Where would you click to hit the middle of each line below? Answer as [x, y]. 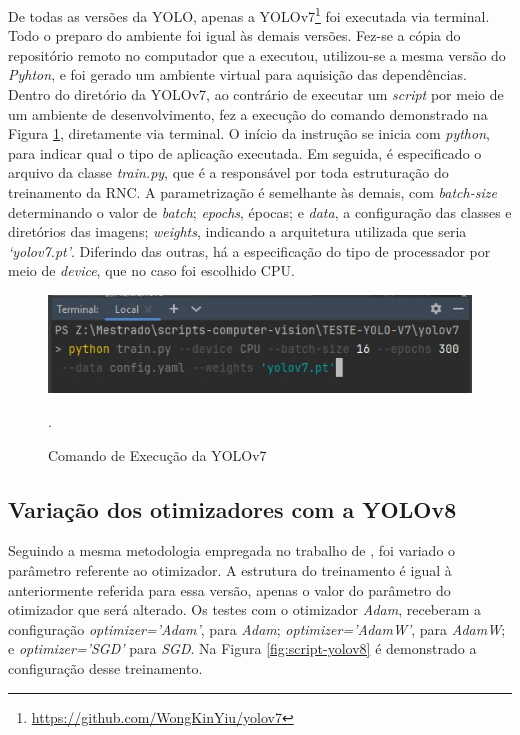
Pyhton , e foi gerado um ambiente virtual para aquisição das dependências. [237, 74]
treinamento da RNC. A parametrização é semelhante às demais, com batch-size [252, 192]
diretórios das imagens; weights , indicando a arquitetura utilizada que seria [237, 231]
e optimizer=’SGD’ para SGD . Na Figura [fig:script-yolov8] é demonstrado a [242, 648]
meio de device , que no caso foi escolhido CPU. [151, 270]
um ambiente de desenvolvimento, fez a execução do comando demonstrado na [248, 113]
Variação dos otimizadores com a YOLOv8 [232, 508]
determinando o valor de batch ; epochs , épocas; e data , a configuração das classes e [260, 211]
